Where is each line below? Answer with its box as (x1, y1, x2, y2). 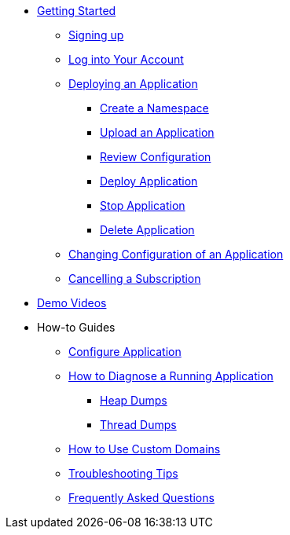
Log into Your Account (68, 53, 184, 66)
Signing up (68, 28, 124, 42)
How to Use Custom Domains (68, 442, 221, 456)
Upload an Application (100, 126, 215, 139)
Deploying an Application (68, 77, 198, 90)
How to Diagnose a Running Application (68, 369, 273, 383)
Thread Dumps (100, 418, 177, 431)
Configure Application (68, 345, 182, 358)
